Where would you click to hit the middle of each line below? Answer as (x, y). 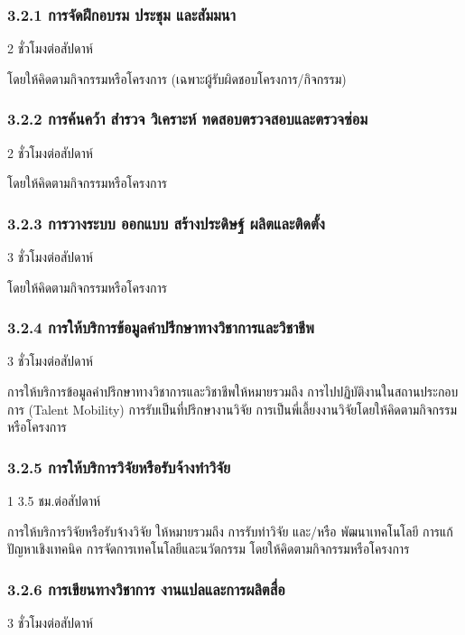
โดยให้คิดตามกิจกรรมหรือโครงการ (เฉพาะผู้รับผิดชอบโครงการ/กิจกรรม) (177, 78)
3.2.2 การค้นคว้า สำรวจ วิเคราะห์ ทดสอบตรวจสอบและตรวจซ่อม (188, 119)
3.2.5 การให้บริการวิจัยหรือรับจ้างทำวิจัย (119, 467)
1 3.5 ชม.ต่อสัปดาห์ (54, 501)
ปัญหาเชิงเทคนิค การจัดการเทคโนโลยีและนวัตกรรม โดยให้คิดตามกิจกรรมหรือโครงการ (209, 549)
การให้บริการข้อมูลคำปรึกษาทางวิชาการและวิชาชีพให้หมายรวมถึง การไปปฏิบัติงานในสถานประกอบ (233, 392)
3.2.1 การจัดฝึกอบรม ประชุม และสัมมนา (121, 14)
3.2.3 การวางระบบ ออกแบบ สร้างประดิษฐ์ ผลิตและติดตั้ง (166, 223)
